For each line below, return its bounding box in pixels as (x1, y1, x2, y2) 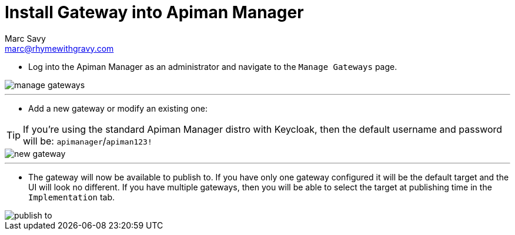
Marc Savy (5, 33, 46, 43)
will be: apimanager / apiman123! (23, 135, 152, 147)
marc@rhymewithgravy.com (5, 43, 114, 53)
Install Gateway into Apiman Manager (5, 2, 304, 22)
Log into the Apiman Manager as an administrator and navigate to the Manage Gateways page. (28, 61, 397, 72)
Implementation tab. (28, 192, 115, 202)
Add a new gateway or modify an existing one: (28, 103, 208, 113)
